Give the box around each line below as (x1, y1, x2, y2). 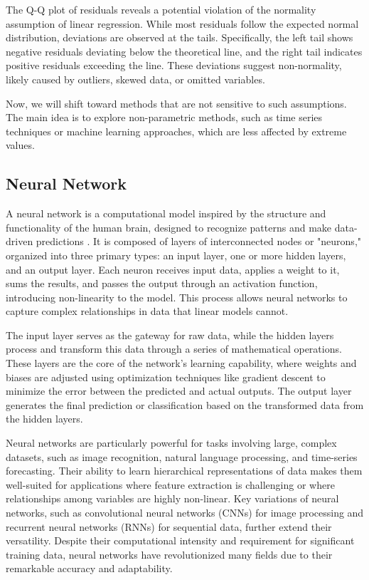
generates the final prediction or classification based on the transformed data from (6, 397, 364, 412)
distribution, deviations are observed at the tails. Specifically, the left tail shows (6, 30, 353, 45)
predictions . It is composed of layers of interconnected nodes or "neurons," (36, 234, 362, 249)
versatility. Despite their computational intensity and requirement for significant (6, 533, 355, 548)
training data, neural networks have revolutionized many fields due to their (6, 547, 333, 561)
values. (6, 138, 35, 152)
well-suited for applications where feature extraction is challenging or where (6, 477, 335, 492)
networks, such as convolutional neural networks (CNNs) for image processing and (6, 505, 364, 520)
